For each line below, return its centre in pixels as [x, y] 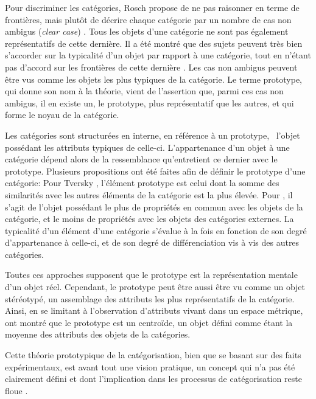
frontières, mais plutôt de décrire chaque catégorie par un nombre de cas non [148, 19]
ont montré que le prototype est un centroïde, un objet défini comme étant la [149, 322]
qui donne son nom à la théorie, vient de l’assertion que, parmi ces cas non [144, 91]
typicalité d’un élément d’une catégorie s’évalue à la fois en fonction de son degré [156, 230]
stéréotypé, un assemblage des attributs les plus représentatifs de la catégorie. [150, 298]
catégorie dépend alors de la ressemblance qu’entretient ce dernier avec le [141, 159]
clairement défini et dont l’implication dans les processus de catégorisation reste [153, 379]
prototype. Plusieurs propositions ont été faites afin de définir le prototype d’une [155, 171]
